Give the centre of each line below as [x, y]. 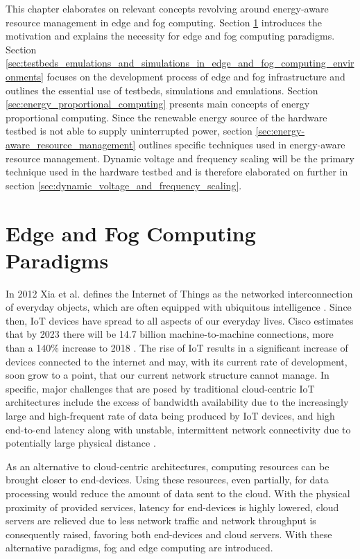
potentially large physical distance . [81, 443]
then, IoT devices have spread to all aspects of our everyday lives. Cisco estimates [180, 320]
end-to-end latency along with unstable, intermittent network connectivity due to [178, 429]
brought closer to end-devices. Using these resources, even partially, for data [167, 480]
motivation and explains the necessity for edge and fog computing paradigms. [170, 36]
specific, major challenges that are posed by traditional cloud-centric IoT [160, 388]
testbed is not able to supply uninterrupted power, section [129, 131]
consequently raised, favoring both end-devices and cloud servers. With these [169, 534]
